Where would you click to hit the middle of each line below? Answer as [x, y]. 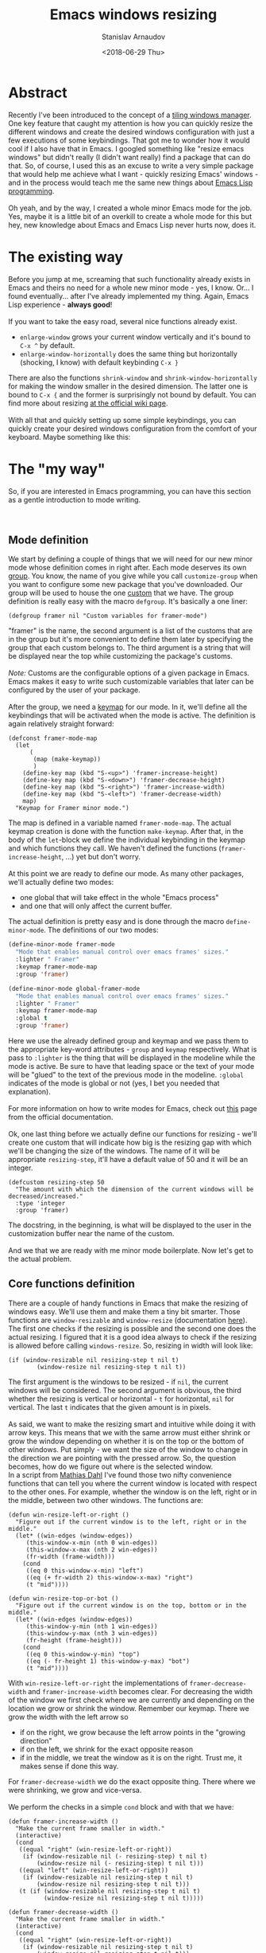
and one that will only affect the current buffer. [96, 906]
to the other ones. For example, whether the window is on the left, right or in [133, 1492]
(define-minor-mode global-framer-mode [74, 988]
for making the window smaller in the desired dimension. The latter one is [128, 386]
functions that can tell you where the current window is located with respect [133, 1483]
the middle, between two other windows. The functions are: [106, 1500]
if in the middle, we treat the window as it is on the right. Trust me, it [131, 1757]
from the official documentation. [61, 1117]
